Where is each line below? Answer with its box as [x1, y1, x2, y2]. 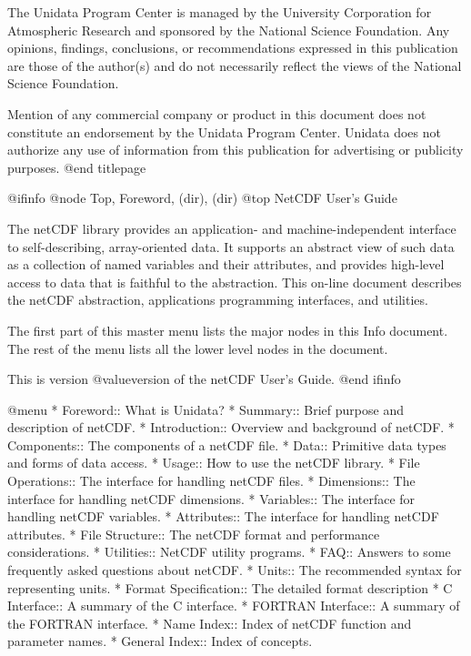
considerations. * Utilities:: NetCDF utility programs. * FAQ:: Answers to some [7, 542, 451, 561]
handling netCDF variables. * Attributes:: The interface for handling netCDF [7, 507, 439, 526]
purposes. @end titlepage [7, 157, 146, 177]
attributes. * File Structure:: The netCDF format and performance [7, 524, 380, 543]
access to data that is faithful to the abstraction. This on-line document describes [7, 272, 462, 291]
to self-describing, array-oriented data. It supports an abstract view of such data [7, 237, 455, 256]
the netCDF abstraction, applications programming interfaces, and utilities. [7, 290, 428, 309]
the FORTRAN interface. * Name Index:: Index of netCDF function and [7, 613, 412, 632]
